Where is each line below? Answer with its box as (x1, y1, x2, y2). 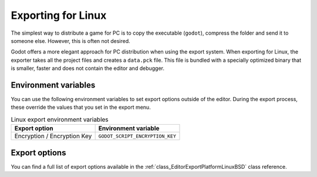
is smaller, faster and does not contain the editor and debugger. (11, 65, 164, 72)
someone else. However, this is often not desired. (11, 37, 130, 44)
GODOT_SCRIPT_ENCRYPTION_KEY (98, 133, 176, 139)
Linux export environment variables (11, 115, 109, 123)
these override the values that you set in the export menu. (11, 103, 151, 111)
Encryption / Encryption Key (14, 132, 92, 141)
